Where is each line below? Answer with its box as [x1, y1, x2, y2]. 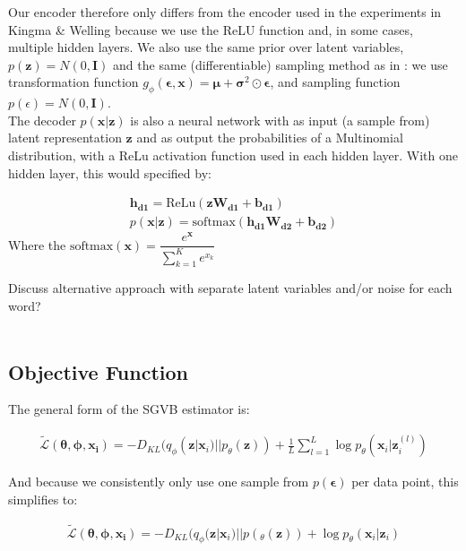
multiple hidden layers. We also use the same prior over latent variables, [8, 38, 404, 56]
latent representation [8, 128, 122, 147]
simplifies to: [8, 489, 78, 508]
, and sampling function [270, 73, 401, 91]
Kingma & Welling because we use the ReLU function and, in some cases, [8, 20, 413, 39]
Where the [8, 235, 66, 254]
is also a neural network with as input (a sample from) [130, 110, 430, 129]
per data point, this [351, 472, 459, 491]
